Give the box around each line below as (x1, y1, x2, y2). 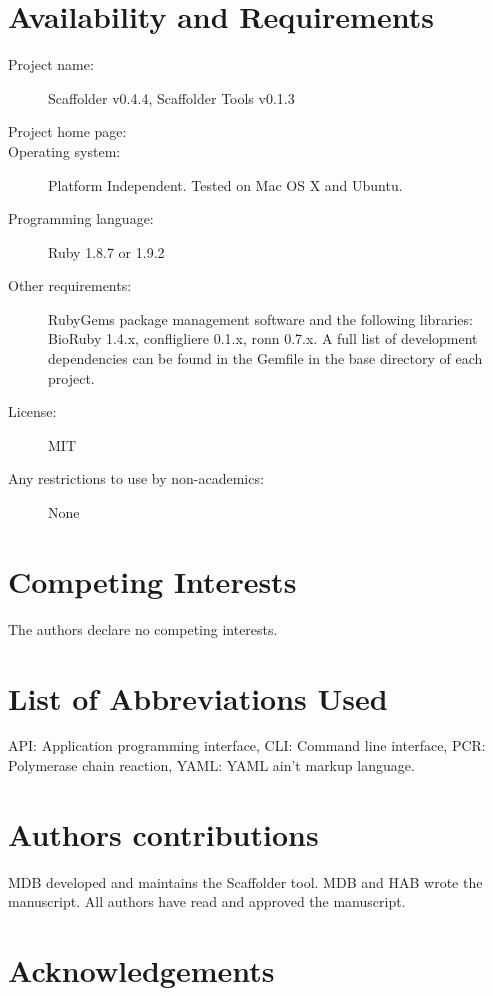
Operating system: (8, 140, 121, 161)
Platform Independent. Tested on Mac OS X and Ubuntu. (48, 174, 403, 195)
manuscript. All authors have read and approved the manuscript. (8, 891, 406, 912)
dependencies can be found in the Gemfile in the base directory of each (48, 348, 483, 369)
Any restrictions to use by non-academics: (8, 468, 264, 489)
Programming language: (8, 208, 154, 229)
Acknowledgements (8, 950, 275, 991)
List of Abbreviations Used (8, 677, 388, 718)
